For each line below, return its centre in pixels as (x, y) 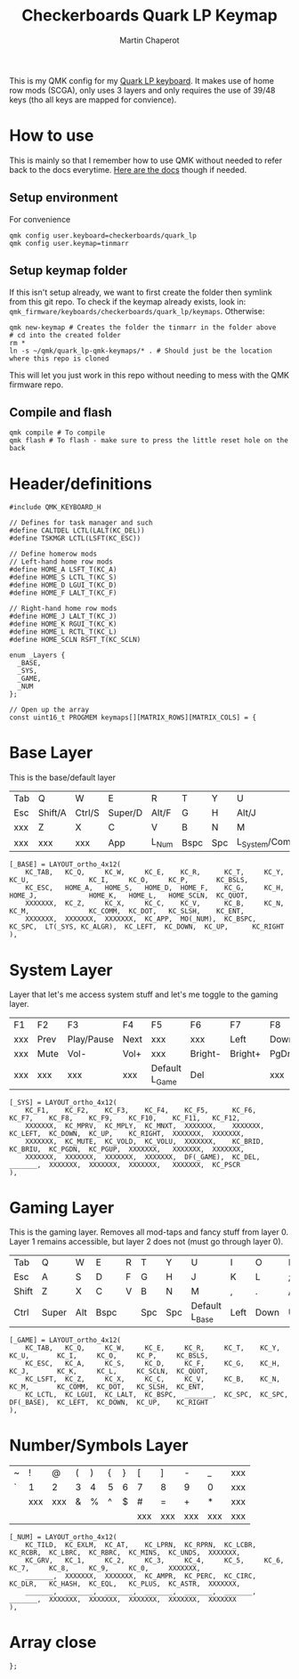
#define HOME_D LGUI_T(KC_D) (63, 585)
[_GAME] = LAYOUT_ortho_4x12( (65, 1340)
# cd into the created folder (65, 335)
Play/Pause (90, 1040)
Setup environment (64, 198)
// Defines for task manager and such (81, 523)
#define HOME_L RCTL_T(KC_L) (63, 632)
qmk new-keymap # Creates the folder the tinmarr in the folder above (143, 327)
